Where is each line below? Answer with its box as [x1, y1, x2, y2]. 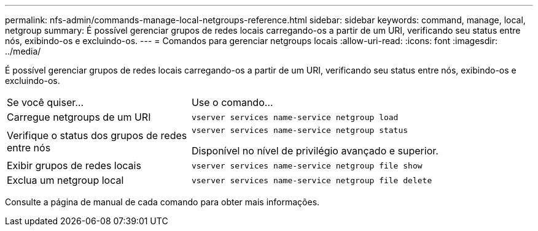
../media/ [5, 46, 41, 56]
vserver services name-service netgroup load [191, 112, 399, 122]
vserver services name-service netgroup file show [191, 161, 423, 170]
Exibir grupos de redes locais [7, 159, 141, 172]
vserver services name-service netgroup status [191, 126, 408, 135]
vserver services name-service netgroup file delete [191, 175, 432, 185]
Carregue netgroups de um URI [7, 111, 151, 123]
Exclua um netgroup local [7, 174, 124, 186]
